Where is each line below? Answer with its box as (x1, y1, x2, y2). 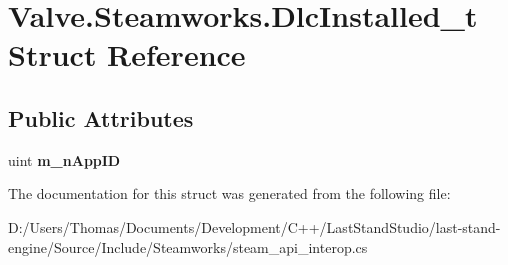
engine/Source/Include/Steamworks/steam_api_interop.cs (8, 236, 368, 257)
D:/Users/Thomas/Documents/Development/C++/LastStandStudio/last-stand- (8, 216, 501, 237)
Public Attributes (8, 102, 194, 133)
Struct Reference (8, 34, 246, 75)
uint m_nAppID (8, 149, 121, 170)
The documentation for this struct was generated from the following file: (8, 183, 451, 204)
